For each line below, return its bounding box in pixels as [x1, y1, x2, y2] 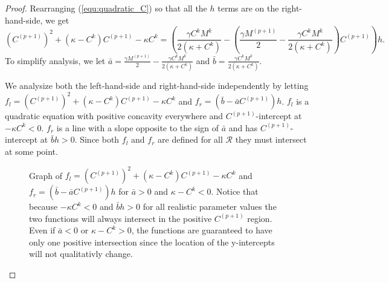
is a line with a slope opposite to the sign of [56, 121, 219, 134]
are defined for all [158, 133, 223, 146]
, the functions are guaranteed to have [131, 224, 272, 236]
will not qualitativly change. [29, 247, 133, 260]
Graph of [29, 169, 62, 181]
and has [228, 121, 258, 134]
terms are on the [217, 2, 279, 14]
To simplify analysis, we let [5, 54, 106, 67]
